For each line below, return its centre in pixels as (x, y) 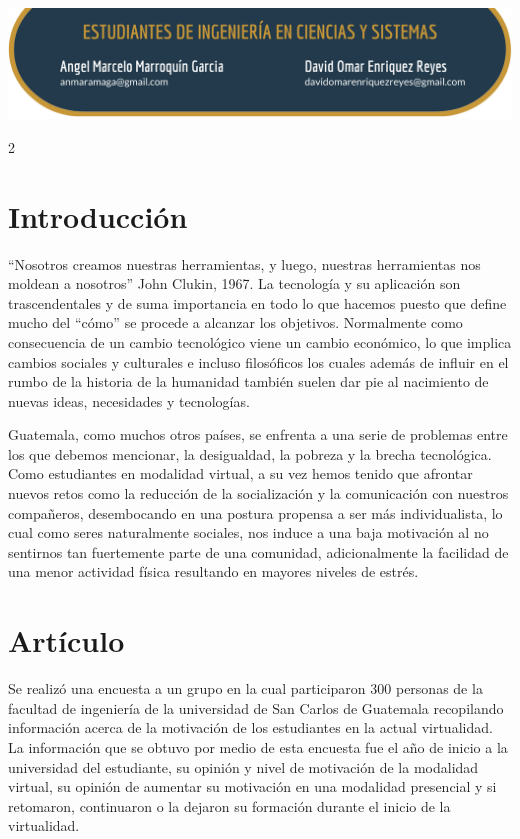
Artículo (66, 640)
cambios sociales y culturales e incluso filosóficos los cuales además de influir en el (258, 361)
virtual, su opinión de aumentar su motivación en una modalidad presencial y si (252, 786)
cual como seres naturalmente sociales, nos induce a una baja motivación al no (248, 532)
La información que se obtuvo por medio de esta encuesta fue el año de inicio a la (258, 746)
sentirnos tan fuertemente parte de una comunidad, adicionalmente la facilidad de (258, 551)
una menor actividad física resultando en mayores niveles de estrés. (213, 571)
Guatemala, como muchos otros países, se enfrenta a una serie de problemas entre (258, 434)
